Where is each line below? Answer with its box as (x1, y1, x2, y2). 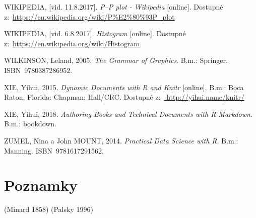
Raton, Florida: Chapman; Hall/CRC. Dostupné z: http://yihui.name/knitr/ (4, 92, 245, 102)
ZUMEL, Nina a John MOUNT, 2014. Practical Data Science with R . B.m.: (4, 135, 238, 146)
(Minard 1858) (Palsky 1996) (4, 204, 93, 214)
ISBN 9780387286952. (4, 64, 73, 75)
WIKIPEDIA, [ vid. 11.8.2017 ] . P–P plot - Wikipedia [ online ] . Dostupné (4, 2, 223, 12)
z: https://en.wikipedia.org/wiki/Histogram (4, 38, 140, 48)
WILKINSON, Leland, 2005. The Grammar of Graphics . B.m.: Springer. (4, 55, 228, 65)
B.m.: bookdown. (4, 118, 57, 129)
